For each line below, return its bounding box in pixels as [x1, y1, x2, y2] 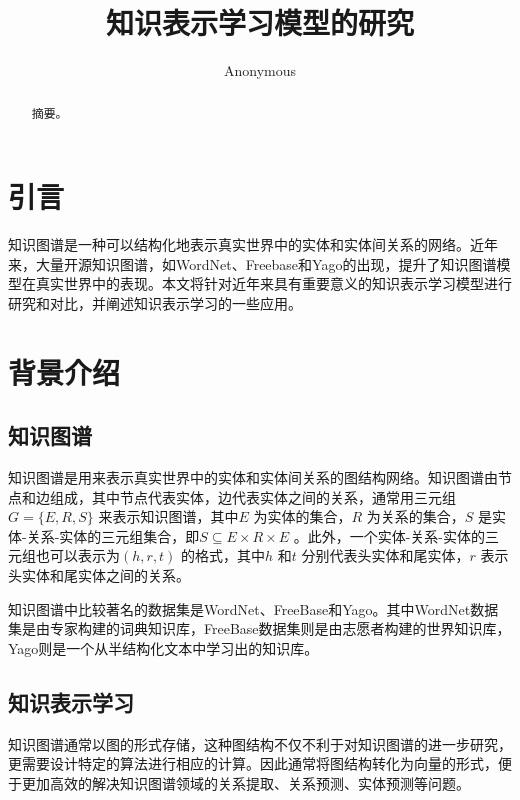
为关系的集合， [366, 506, 465, 527]
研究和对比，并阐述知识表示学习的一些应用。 [8, 292, 302, 313]
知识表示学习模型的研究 [105, 2, 414, 43]
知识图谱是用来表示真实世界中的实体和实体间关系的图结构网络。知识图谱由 [8, 467, 498, 488]
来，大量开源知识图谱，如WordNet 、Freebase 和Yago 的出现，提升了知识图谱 [8, 253, 497, 274]
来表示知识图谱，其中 [98, 506, 239, 527]
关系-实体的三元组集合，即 [26, 525, 200, 546]
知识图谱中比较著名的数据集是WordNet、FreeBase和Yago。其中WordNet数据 [8, 598, 499, 619]
